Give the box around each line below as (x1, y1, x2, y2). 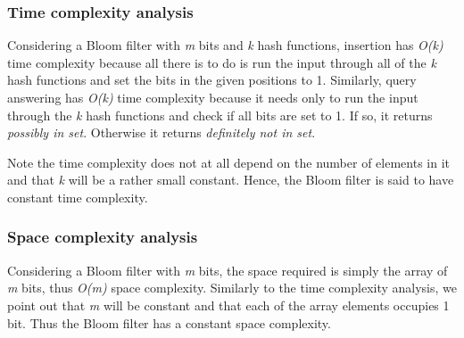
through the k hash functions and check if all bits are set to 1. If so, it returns (7, 105, 433, 124)
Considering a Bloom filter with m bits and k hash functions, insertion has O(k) (7, 36, 443, 54)
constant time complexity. (7, 187, 148, 206)
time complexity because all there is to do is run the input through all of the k (7, 53, 436, 71)
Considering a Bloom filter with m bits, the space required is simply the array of (7, 260, 448, 279)
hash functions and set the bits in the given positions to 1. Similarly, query (7, 70, 417, 89)
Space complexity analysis (7, 226, 198, 248)
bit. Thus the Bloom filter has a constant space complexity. (7, 313, 331, 332)
